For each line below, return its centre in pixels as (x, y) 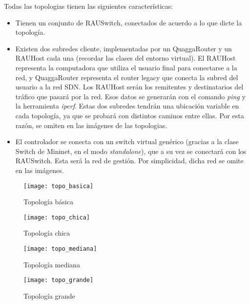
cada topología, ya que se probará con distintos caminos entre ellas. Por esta (130, 115)
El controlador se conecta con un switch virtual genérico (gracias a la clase (127, 141)
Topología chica (47, 233)
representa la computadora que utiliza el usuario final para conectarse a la (126, 67)
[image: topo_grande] (59, 280)
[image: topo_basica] (59, 186)
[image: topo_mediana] (60, 249)
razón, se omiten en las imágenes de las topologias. (91, 125)
